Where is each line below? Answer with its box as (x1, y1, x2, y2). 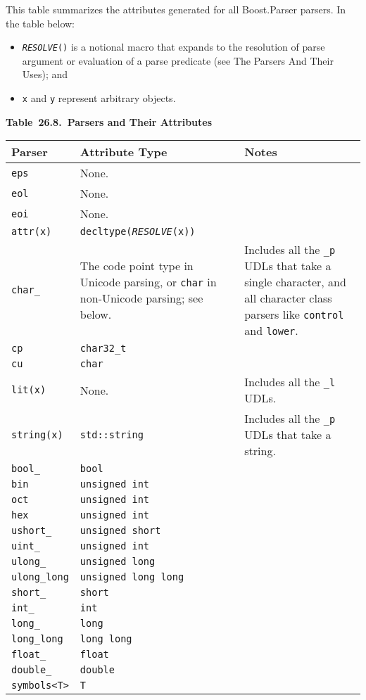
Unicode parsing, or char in (80, 274, 217, 291)
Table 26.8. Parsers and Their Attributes (6, 114, 213, 129)
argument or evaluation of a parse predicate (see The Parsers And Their (22, 53, 334, 68)
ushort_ (11, 525, 52, 537)
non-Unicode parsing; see (80, 290, 203, 307)
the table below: (6, 15, 75, 30)
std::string (80, 428, 144, 440)
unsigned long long (80, 571, 184, 583)
